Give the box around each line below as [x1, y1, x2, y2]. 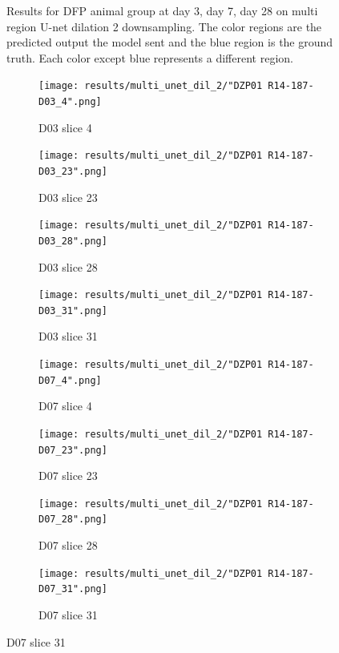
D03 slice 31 [38, 328, 98, 345]
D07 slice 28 [38, 537, 98, 554]
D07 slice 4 [38, 397, 92, 414]
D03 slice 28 [38, 258, 98, 275]
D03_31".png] [38, 304, 107, 316]
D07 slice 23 [38, 467, 98, 484]
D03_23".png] [38, 165, 107, 177]
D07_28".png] [38, 514, 107, 526]
